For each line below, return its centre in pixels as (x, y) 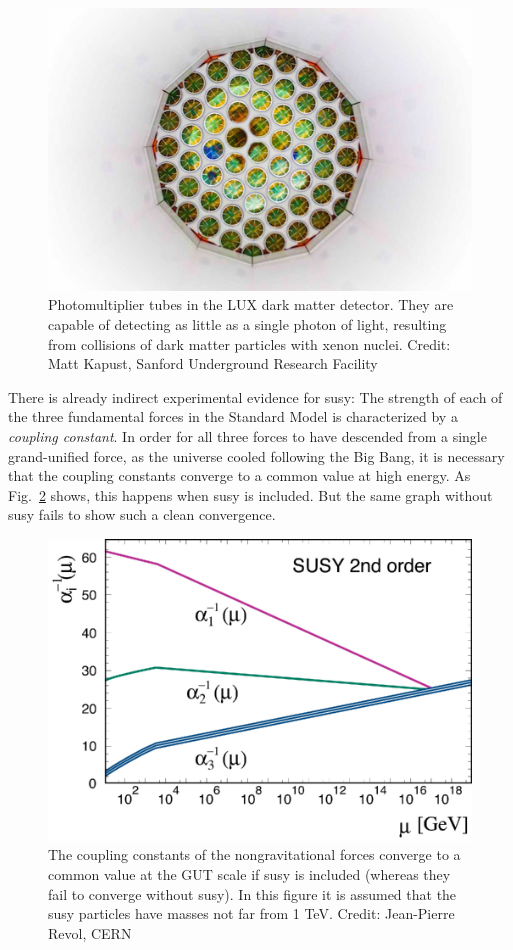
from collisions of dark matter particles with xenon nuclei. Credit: (249, 343)
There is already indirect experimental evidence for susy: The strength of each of (255, 396)
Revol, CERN (90, 932)
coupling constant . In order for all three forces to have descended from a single (247, 435)
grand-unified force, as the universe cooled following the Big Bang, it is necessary (256, 455)
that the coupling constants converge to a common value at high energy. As (239, 475)
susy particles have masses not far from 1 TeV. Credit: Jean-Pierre (251, 913)
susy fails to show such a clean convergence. (142, 514)
